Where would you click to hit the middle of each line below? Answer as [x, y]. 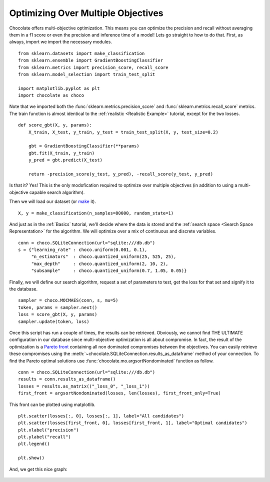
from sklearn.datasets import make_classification [81, 53]
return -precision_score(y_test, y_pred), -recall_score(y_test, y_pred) [121, 174]
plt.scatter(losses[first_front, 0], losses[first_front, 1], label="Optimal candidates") [133, 423]
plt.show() [31, 458]
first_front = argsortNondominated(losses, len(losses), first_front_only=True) [120, 393]
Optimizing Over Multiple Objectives [86, 13]
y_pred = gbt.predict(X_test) [65, 160]
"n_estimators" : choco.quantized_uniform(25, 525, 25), [104, 257]
